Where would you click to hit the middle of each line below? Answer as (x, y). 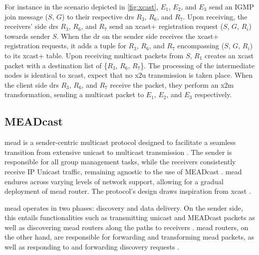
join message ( (26, 16)
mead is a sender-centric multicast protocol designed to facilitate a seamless (120, 142)
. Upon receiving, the (215, 16)
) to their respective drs (98, 16)
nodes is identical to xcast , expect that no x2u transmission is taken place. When (129, 75)
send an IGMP (231, 6)
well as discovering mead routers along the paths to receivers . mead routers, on (127, 227)
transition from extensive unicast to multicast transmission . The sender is (118, 152)
